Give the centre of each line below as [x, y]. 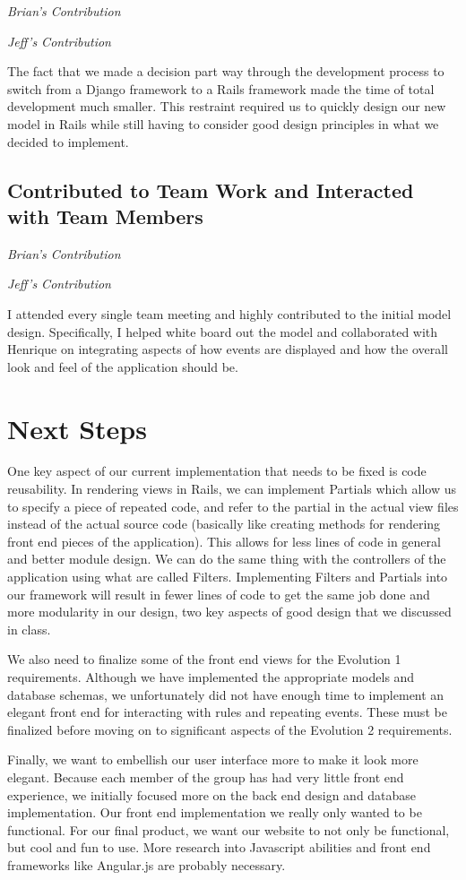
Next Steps [77, 428]
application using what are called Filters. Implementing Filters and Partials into [228, 576]
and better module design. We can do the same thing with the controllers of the [227, 559]
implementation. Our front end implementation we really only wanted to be [215, 812]
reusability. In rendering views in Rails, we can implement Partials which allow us [232, 489]
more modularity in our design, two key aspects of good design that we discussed [229, 612]
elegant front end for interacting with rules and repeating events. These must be [227, 712]
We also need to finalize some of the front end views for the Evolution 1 [204, 659]
